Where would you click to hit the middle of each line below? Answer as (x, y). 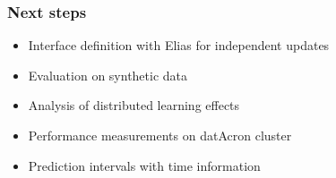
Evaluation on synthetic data (108, 75)
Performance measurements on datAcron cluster (160, 135)
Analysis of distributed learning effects (134, 105)
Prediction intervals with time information (144, 165)
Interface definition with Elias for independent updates (179, 45)
